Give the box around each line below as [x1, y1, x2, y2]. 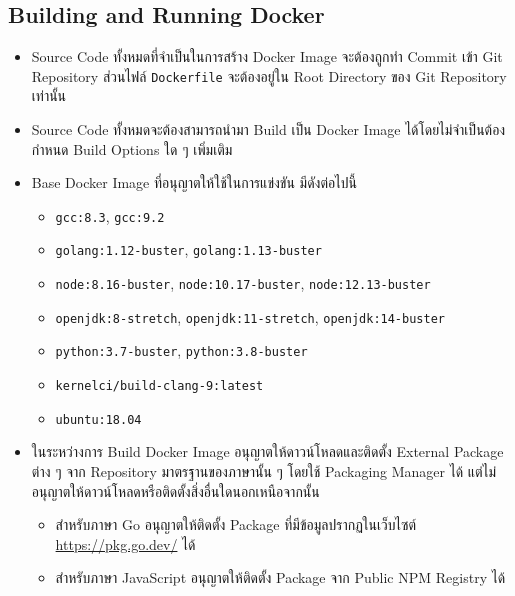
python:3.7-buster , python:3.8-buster [55, 340, 308, 361]
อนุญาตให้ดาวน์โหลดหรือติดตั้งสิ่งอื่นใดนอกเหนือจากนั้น [31, 480, 320, 501]
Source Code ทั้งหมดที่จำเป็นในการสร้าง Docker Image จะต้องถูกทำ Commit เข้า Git [31, 46, 503, 67]
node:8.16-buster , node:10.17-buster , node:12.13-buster [55, 273, 431, 294]
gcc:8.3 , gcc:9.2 [55, 205, 165, 226]
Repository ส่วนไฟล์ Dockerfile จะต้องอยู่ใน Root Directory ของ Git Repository [31, 65, 507, 86]
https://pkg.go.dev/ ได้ [55, 533, 196, 554]
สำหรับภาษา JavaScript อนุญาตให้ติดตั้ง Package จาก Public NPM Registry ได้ [55, 567, 506, 588]
